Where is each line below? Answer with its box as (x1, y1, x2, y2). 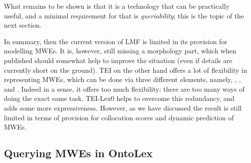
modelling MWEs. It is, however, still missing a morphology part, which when (4, 46, 236, 56)
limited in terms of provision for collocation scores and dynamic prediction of (4, 112, 234, 122)
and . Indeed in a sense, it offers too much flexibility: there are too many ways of (4, 83, 245, 94)
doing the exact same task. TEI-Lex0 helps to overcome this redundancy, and (4, 93, 235, 103)
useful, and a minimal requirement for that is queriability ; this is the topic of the (4, 10, 244, 20)
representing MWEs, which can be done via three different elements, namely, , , (4, 74, 241, 84)
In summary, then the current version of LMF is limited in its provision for (4, 36, 228, 46)
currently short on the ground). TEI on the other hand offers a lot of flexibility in (4, 65, 247, 75)
